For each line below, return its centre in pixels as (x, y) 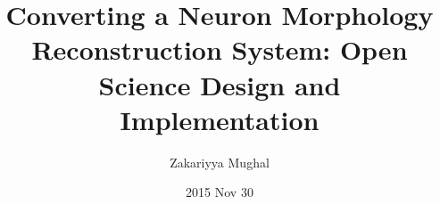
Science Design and (220, 84)
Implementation (220, 119)
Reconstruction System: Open (220, 49)
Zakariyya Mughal (220, 162)
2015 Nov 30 (220, 192)
